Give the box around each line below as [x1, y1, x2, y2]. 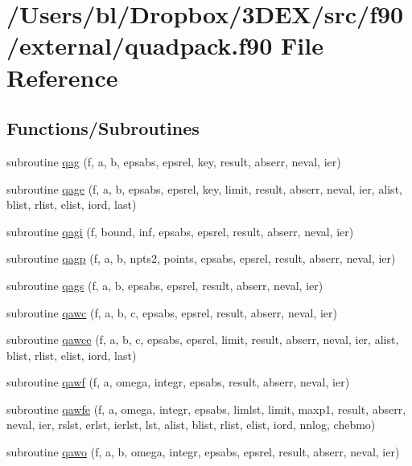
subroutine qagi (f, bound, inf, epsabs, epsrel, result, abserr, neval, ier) [6, 223, 354, 239]
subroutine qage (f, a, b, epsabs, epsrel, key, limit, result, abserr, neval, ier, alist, [6, 180, 402, 197]
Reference [6, 60, 118, 93]
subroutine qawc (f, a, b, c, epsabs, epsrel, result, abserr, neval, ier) [6, 304, 337, 321]
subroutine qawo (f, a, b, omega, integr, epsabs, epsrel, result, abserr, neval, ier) [6, 444, 400, 460]
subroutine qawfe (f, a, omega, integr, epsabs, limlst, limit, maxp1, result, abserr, [6, 400, 406, 417]
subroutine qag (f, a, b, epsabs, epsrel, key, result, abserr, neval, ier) [6, 153, 341, 170]
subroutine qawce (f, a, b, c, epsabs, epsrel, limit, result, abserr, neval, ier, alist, [6, 331, 399, 348]
